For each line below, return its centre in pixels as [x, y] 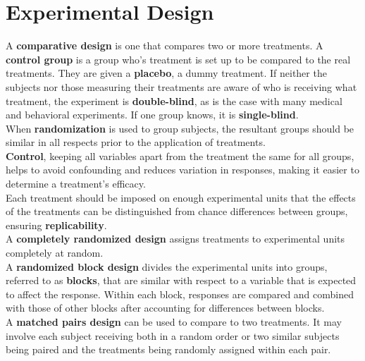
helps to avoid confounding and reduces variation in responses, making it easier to [182, 170]
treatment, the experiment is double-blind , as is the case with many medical [174, 100]
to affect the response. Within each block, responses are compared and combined [180, 294]
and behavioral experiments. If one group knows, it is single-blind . [152, 115]
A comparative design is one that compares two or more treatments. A [165, 45]
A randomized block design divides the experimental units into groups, [167, 266]
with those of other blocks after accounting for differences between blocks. [165, 308]
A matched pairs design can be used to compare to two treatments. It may [174, 322]
